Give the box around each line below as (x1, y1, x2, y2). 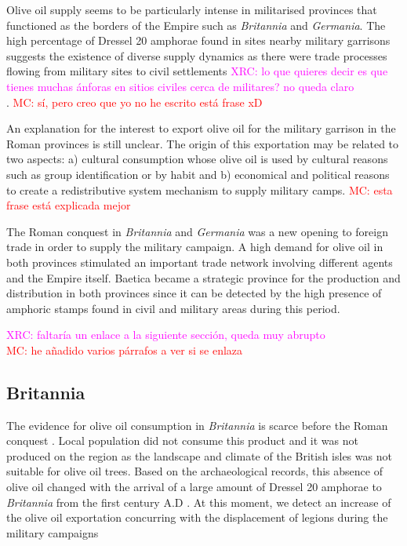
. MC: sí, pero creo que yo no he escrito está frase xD (6, 93, 263, 110)
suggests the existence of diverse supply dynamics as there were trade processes (6, 47, 387, 64)
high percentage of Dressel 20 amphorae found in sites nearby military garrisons (6, 32, 391, 49)
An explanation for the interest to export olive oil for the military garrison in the (6, 120, 396, 136)
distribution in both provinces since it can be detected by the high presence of (6, 285, 382, 301)
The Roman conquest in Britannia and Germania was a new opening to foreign (6, 223, 388, 239)
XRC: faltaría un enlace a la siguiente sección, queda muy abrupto (6, 326, 325, 343)
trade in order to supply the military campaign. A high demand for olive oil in (6, 238, 383, 255)
